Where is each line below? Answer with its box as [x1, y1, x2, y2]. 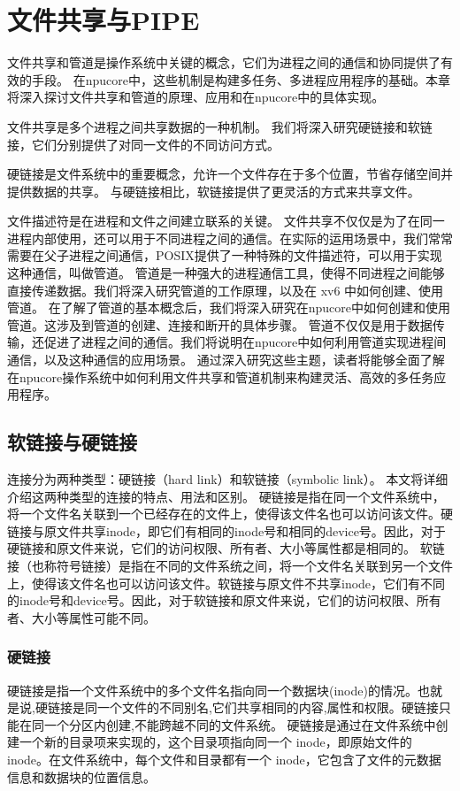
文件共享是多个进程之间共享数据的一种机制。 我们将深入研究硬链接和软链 [7, 117, 433, 135]
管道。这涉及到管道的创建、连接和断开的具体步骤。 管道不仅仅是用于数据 [7, 315, 433, 334]
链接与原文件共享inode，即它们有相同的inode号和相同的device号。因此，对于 [7, 521, 446, 540]
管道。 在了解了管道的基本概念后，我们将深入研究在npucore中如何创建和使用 [7, 298, 450, 317]
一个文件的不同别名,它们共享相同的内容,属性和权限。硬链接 [96, 698, 439, 717]
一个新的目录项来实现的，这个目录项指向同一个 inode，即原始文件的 [19, 733, 412, 751]
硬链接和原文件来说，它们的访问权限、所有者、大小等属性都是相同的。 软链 [7, 539, 445, 557]
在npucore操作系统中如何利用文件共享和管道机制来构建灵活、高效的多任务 [7, 367, 434, 386]
